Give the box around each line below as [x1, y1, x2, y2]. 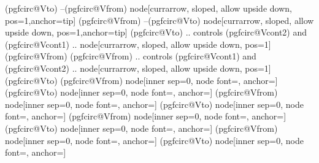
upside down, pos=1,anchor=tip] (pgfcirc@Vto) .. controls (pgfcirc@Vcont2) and [5, 26, 307, 39]
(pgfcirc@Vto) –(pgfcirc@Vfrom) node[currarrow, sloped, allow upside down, [5, 2, 292, 14]
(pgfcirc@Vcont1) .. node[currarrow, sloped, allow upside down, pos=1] [5, 37, 271, 50]
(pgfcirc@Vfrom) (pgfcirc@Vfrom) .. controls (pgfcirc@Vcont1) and [5, 50, 256, 63]
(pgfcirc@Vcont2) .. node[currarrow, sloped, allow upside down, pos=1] [5, 61, 271, 74]
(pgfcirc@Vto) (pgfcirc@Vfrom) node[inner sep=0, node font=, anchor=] [5, 74, 278, 86]
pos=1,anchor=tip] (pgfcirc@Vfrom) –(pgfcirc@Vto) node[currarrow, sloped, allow [5, 13, 314, 26]
